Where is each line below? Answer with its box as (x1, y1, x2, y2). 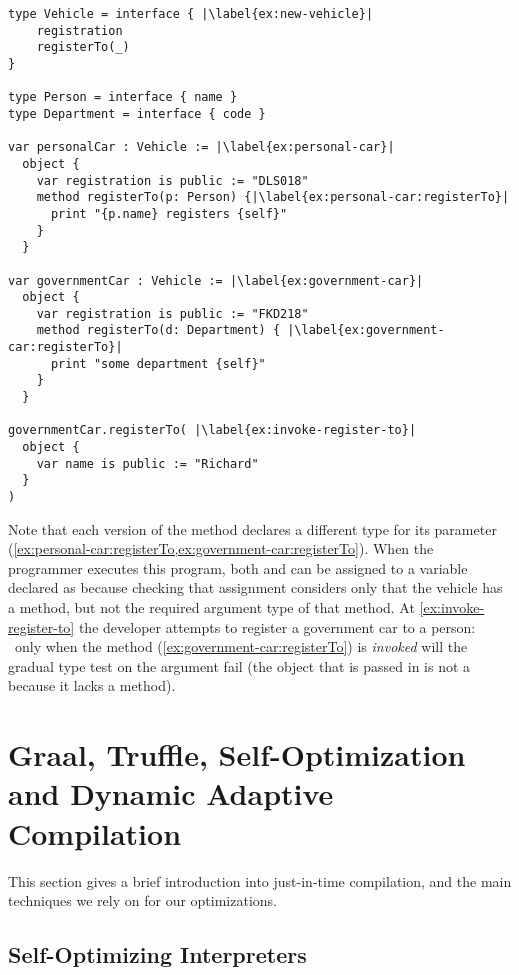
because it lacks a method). (8, 675, 176, 696)
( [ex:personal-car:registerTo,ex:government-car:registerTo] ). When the (8, 538, 434, 559)
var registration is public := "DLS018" (36, 173, 309, 188)
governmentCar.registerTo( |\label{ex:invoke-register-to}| (8, 423, 417, 438)
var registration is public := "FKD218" (36, 306, 309, 321)
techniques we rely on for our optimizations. (8, 890, 277, 911)
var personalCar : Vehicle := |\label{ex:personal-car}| (8, 140, 395, 155)
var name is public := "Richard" (36, 456, 259, 471)
